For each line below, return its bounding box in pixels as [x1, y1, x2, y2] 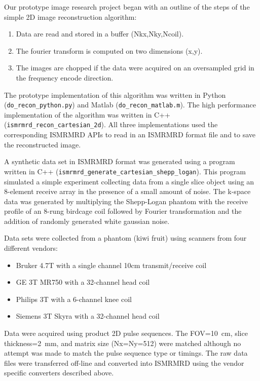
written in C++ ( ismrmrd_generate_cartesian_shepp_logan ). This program [4, 166, 246, 176]
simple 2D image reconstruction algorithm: [4, 11, 137, 22]
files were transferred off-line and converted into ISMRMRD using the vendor [4, 357, 244, 368]
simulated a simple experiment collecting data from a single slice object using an [4, 176, 254, 186]
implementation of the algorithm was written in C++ [4, 109, 170, 120]
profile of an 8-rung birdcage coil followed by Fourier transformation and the [4, 206, 242, 216]
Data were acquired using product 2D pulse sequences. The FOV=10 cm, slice [4, 328, 248, 338]
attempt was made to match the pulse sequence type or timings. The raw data [4, 348, 248, 358]
